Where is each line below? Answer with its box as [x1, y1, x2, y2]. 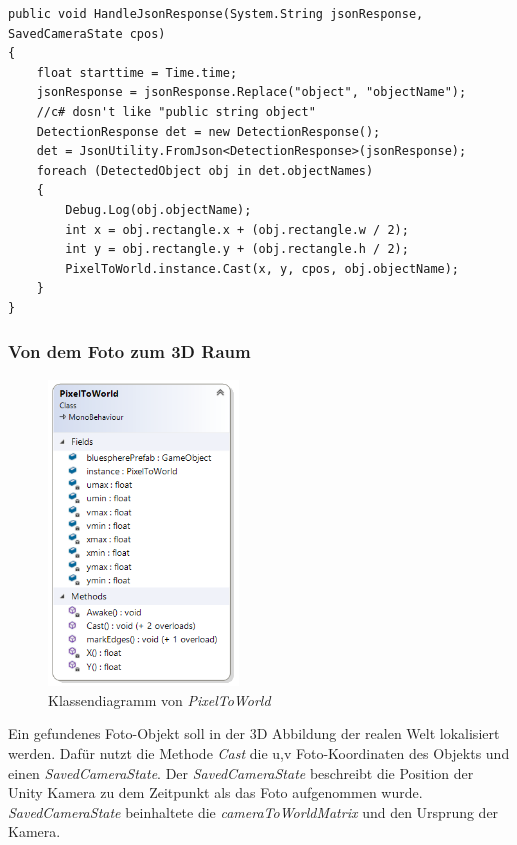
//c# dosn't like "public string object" [36, 104, 316, 119]
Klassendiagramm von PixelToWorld [48, 689, 271, 710]
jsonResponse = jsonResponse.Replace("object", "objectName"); [36, 85, 467, 100]
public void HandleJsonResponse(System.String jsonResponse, [8, 7, 424, 21]
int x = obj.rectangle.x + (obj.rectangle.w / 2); [65, 222, 409, 237]
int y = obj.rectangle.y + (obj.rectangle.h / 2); [65, 242, 409, 257]
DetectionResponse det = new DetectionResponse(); [36, 124, 381, 139]
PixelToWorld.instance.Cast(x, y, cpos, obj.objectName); [65, 261, 460, 276]
